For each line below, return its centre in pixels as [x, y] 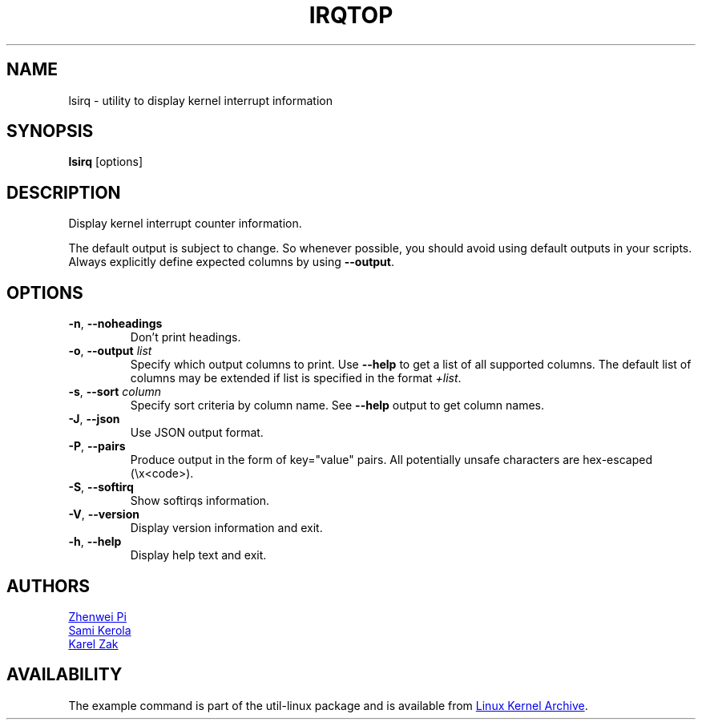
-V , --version [104, 514]
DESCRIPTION [64, 192]
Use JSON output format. [197, 433]
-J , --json [94, 419]
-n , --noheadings [115, 324]
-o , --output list [110, 351]
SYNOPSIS [50, 131]
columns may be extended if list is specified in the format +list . [296, 378]
